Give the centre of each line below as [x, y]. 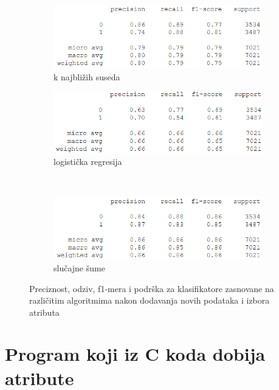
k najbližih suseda [87, 76]
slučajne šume [79, 267]
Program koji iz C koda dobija [135, 354]
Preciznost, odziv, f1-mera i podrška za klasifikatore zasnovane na [152, 288]
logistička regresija [88, 162]
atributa [44, 312]
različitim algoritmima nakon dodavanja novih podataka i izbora [150, 300]
